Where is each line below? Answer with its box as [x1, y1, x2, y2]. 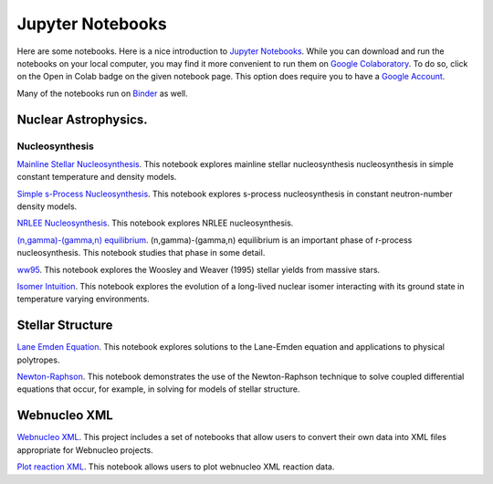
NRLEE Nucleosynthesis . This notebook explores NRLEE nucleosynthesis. [16, 217, 294, 228]
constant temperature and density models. [16, 172, 177, 183]
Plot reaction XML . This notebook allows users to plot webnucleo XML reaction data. [16, 461, 335, 472]
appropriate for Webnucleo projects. [16, 444, 154, 456]
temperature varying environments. [16, 293, 150, 305]
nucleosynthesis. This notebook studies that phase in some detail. [16, 247, 266, 258]
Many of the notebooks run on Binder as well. [16, 88, 188, 99]
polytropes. [16, 354, 60, 365]
